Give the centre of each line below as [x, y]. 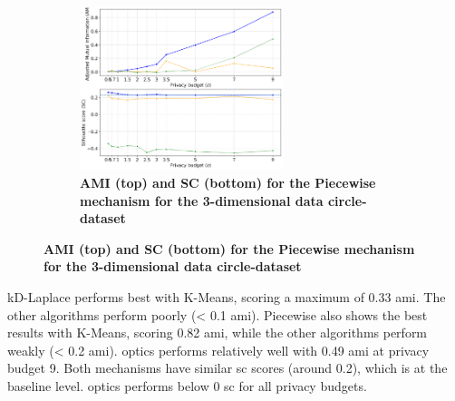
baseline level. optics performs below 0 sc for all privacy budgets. [187, 385]
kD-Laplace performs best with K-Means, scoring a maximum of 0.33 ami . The [227, 297]
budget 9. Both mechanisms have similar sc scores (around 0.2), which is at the [227, 368]
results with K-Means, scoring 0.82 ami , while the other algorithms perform [218, 333]
